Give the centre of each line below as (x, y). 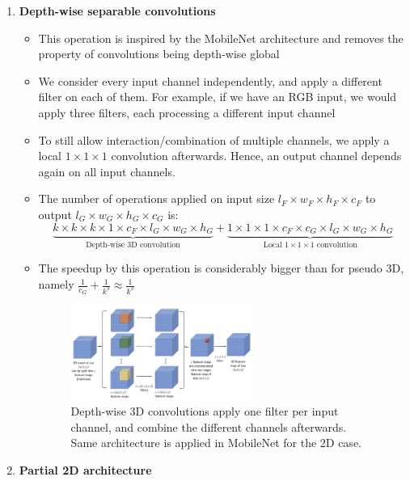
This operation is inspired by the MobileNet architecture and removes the (221, 38)
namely (56, 284)
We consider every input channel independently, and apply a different (210, 80)
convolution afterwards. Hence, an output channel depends (256, 156)
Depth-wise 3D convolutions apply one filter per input (205, 411)
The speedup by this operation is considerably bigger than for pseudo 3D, (221, 268)
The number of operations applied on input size (156, 198)
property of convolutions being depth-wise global (159, 54)
